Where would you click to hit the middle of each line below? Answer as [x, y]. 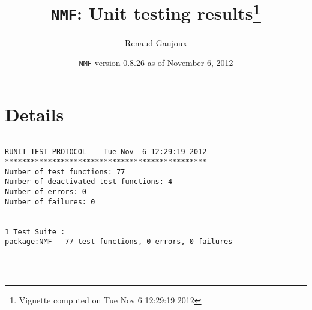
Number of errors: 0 [46, 192]
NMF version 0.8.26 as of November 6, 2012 [156, 63]
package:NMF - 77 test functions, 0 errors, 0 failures [119, 242]
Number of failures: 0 [50, 202]
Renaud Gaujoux [156, 42]
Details [34, 114]
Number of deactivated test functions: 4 [89, 182]
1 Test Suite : [35, 232]
